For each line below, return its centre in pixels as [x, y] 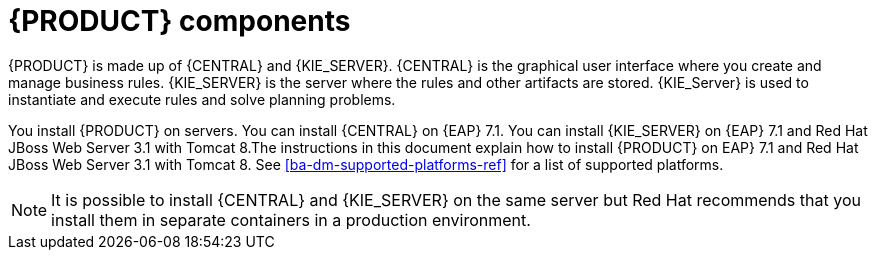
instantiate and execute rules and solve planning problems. [202, 99]
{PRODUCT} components [179, 21]
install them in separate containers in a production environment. [291, 219]
